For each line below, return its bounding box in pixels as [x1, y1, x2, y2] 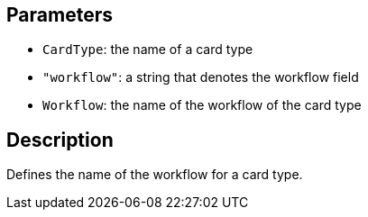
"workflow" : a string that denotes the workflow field [42, 69, 359, 86]
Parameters [6, 4, 113, 26]
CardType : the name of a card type [42, 41, 253, 58]
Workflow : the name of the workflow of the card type [42, 97, 362, 113]
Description [6, 128, 114, 151]
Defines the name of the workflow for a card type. [6, 167, 303, 183]
